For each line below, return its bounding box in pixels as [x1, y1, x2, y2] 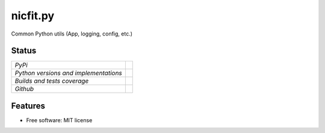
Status [11, 46, 37, 56]
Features [11, 101, 45, 111]
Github [14, 85, 34, 93]
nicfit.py [11, 9, 55, 22]
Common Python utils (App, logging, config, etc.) [11, 30, 132, 37]
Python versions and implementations [14, 69, 123, 78]
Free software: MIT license [26, 116, 93, 123]
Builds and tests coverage [14, 77, 89, 85]
